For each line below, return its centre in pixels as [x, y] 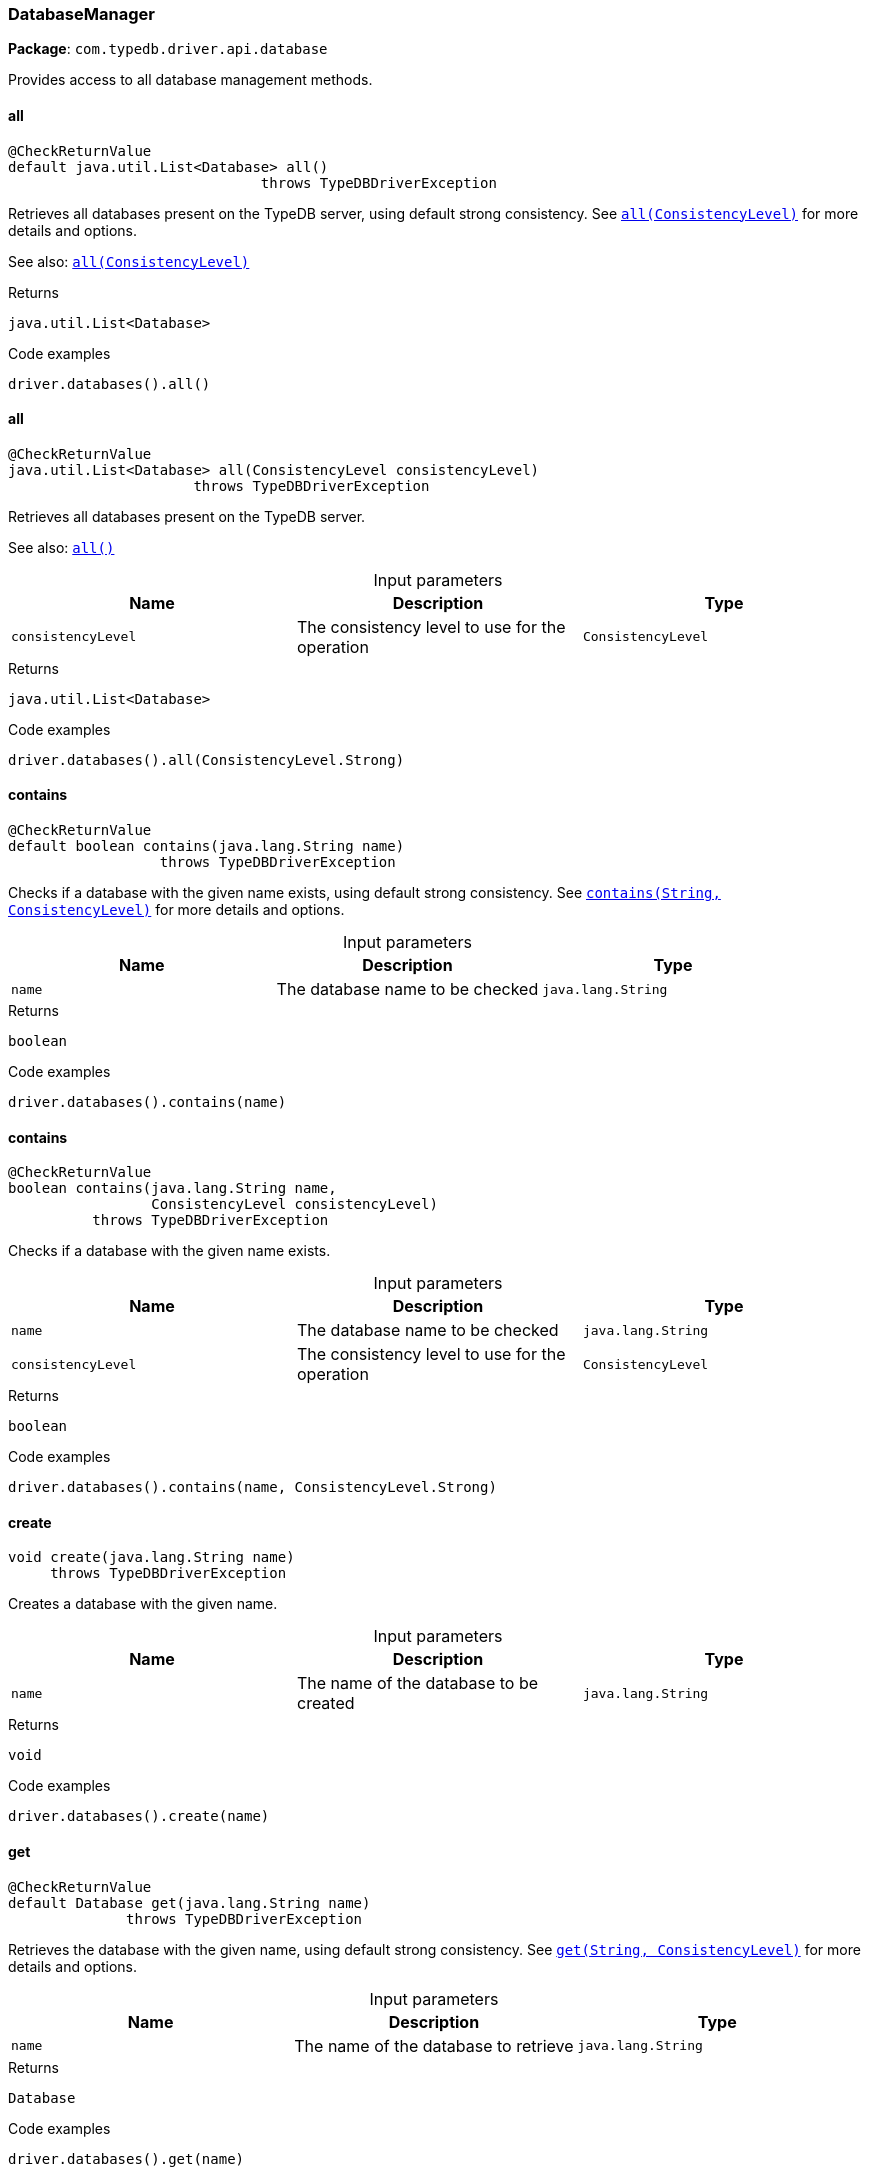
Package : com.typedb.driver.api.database [168, 49]
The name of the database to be [417, 1683]
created [325, 1703]
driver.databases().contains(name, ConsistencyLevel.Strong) [252, 1487]
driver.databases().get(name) [126, 2158]
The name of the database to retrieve [434, 2045]
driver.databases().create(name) [139, 1816]
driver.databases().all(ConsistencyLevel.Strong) [206, 759]
